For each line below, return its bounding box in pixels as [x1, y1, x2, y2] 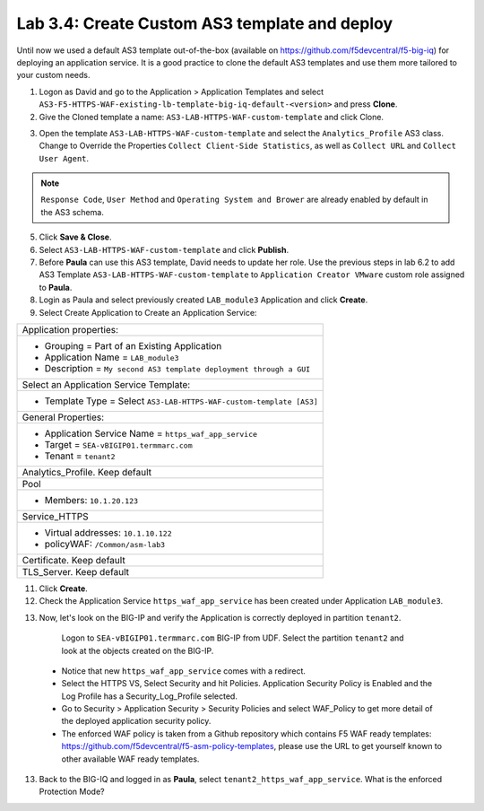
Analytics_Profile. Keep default [22, 466, 152, 478]
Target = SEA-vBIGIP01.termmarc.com [44, 438, 193, 450]
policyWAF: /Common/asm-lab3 [44, 537, 166, 550]
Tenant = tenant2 [44, 449, 116, 462]
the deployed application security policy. [61, 716, 212, 727]
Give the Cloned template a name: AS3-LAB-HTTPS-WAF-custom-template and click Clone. [39, 111, 385, 122]
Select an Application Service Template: [22, 378, 191, 390]
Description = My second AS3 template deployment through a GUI [44, 362, 311, 374]
